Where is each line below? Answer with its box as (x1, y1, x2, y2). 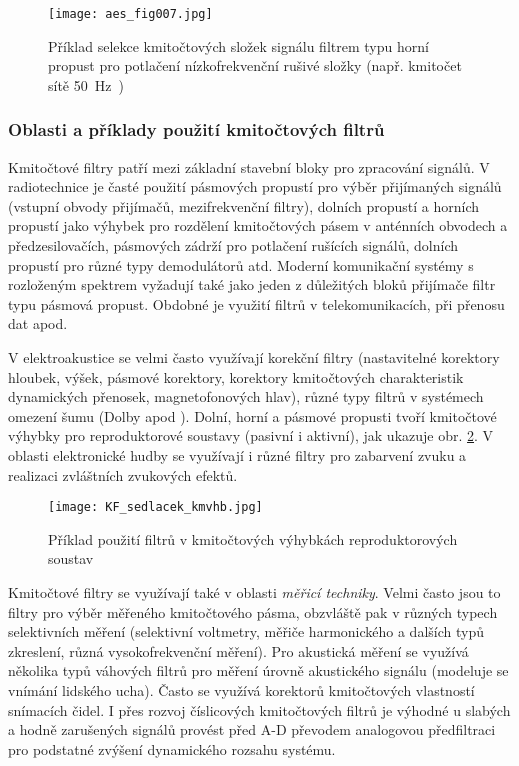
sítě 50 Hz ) (48, 74, 124, 95)
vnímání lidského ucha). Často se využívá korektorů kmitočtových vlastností (8, 679, 475, 700)
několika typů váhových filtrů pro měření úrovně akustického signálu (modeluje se (8, 660, 509, 681)
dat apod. (8, 313, 68, 334)
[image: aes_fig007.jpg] (48, 7, 213, 21)
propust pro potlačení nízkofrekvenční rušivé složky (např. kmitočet (48, 55, 462, 76)
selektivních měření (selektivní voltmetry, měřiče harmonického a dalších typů (8, 621, 484, 642)
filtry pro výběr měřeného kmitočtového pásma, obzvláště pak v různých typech (8, 601, 498, 622)
